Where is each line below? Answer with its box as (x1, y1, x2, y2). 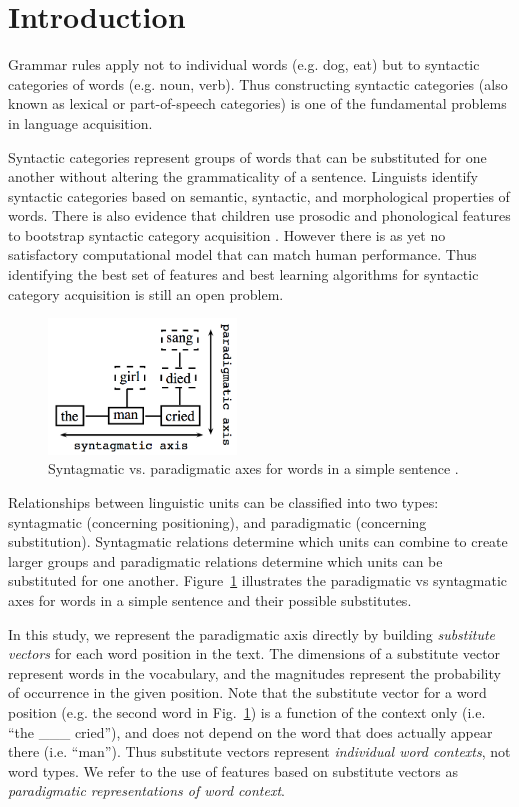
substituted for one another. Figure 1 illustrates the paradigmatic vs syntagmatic (8, 570, 508, 591)
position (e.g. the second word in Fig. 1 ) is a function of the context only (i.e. (8, 701, 486, 722)
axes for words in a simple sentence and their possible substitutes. (8, 590, 412, 611)
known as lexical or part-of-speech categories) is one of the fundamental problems (8, 93, 507, 114)
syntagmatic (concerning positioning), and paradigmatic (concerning (8, 511, 427, 532)
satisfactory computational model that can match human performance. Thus (8, 244, 477, 265)
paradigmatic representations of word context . (8, 780, 285, 801)
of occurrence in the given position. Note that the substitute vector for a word (8, 682, 487, 703)
